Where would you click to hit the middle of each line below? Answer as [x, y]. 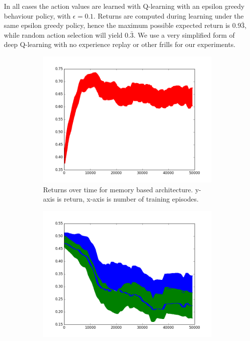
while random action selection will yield [63, 34]
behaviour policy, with [37, 15]
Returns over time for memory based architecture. [118, 189]
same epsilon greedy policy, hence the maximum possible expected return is [117, 25]
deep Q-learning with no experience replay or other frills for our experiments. [120, 44]
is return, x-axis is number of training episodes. [128, 199]
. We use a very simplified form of [184, 34]
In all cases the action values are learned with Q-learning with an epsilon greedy [124, 6]
